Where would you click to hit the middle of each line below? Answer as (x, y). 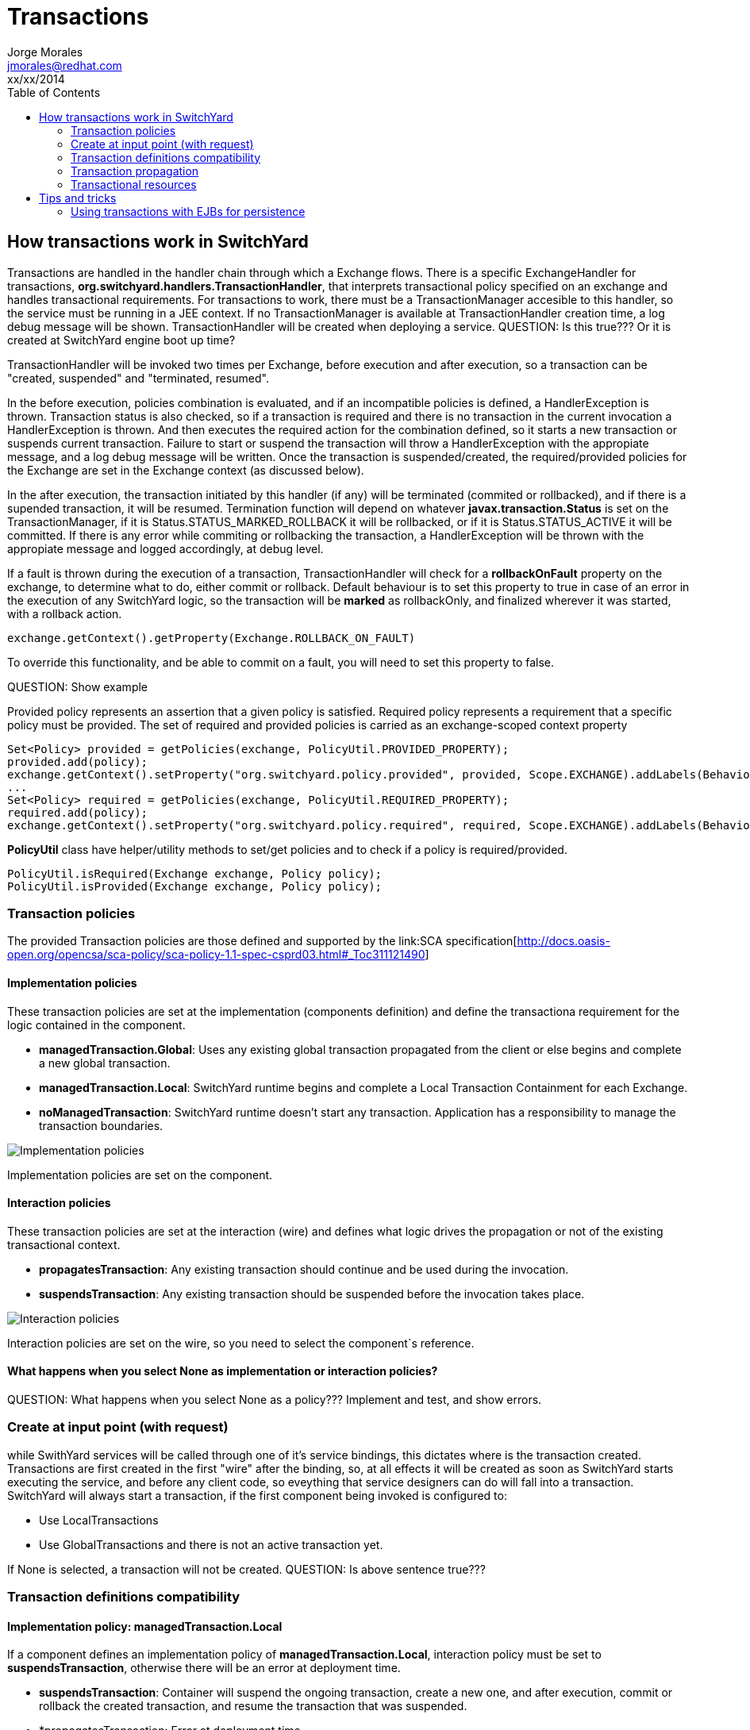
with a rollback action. (65, 613)
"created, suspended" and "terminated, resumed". (138, 378)
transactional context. (64, 1244)
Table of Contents (54, 92)
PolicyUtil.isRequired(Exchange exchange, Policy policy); (195, 873)
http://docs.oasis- (563, 941)
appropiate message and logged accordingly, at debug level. (165, 548)
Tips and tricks (78, 198)
